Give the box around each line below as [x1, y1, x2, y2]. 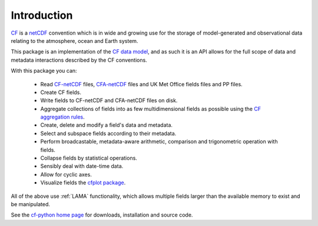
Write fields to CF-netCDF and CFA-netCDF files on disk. [40, 97, 178, 104]
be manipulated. [11, 200, 50, 208]
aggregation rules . [40, 113, 85, 120]
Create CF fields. [40, 89, 82, 96]
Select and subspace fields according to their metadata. [40, 130, 177, 137]
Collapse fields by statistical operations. [40, 154, 138, 161]
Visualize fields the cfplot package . [40, 179, 126, 186]
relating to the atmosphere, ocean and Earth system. [11, 37, 138, 44]
